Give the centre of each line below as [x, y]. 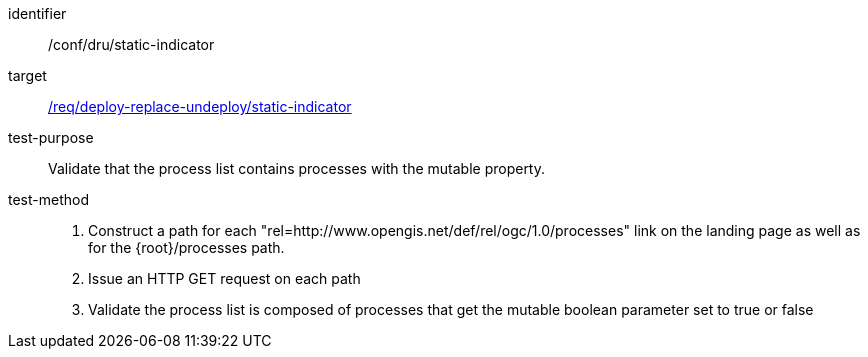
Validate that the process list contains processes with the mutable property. [297, 168]
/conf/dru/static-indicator [131, 44]
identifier [37, 13]
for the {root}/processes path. [186, 247]
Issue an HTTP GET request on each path [224, 278]
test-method [48, 199]
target [27, 75]
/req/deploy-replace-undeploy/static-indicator [200, 106]
